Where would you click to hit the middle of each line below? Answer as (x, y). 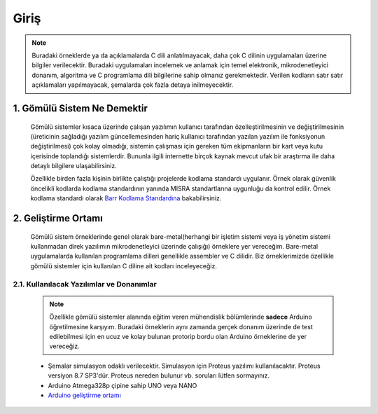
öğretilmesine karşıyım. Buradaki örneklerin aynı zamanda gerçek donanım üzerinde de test (181, 326)
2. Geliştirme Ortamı (58, 218)
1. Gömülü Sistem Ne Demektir (80, 108)
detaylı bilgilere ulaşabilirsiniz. (73, 166)
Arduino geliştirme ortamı (85, 395)
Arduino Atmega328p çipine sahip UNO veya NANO (122, 385)
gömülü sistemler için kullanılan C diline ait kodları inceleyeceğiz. (124, 265)
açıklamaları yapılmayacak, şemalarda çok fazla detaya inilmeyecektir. (133, 85)
